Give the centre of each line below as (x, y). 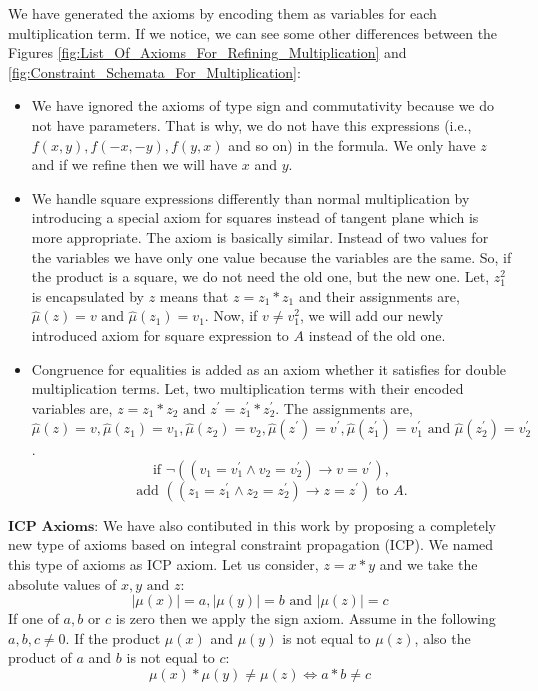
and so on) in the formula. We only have (352, 144)
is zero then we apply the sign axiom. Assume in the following (305, 618)
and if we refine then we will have (134, 164)
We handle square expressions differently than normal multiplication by (250, 197)
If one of (33, 618)
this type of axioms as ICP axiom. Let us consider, (163, 564)
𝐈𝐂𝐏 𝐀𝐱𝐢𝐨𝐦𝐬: (53, 526)
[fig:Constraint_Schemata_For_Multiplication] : (154, 71)
